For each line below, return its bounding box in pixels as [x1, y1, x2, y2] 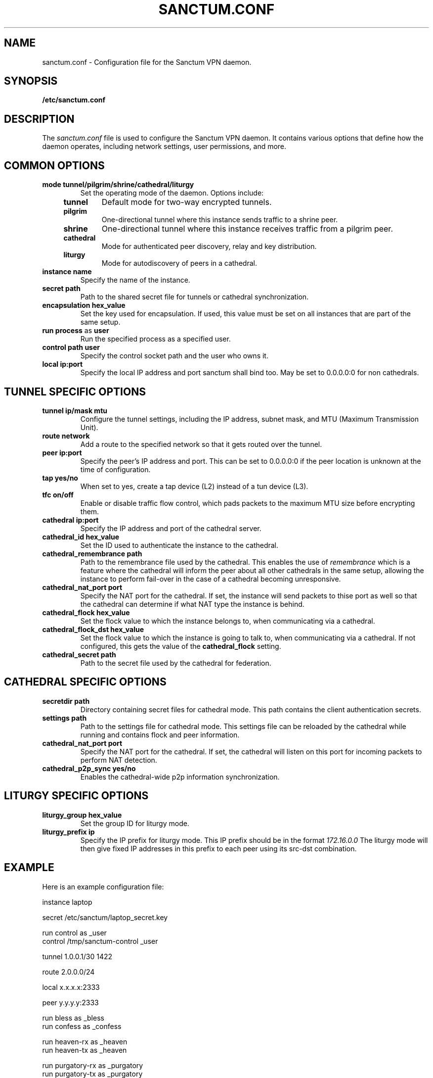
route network [42, 431, 90, 440]
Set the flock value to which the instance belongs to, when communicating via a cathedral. [80, 616, 375, 625]
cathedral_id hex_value [42, 532, 120, 541]
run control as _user [42, 928, 107, 937]
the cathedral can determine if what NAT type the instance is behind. [80, 599, 304, 608]
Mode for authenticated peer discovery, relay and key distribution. [101, 242, 317, 251]
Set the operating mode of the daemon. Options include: [80, 189, 264, 197]
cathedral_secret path [42, 650, 116, 659]
